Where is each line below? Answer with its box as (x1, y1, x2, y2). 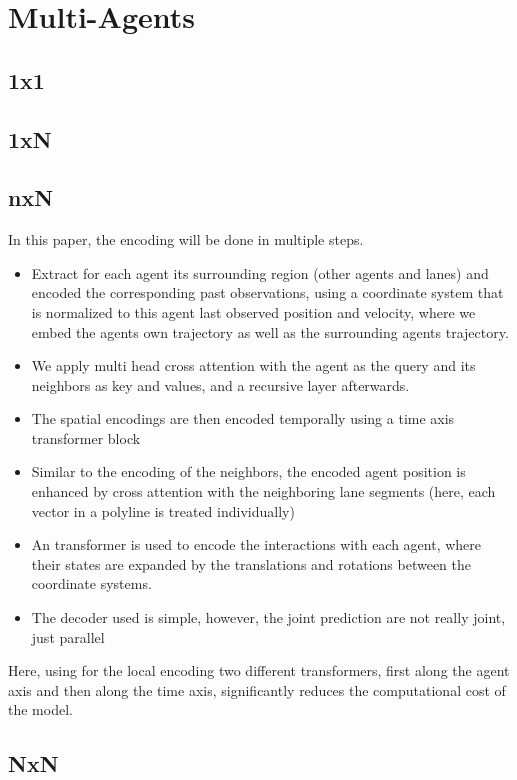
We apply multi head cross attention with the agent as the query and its (31, 355, 476, 376)
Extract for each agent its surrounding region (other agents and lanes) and (31, 262, 489, 283)
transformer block (31, 427, 141, 448)
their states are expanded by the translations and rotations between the (31, 553, 472, 574)
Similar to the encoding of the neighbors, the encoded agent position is (31, 461, 466, 482)
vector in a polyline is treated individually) (31, 500, 295, 521)
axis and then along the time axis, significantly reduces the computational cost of (8, 679, 506, 700)
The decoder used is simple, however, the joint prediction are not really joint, (31, 607, 506, 628)
